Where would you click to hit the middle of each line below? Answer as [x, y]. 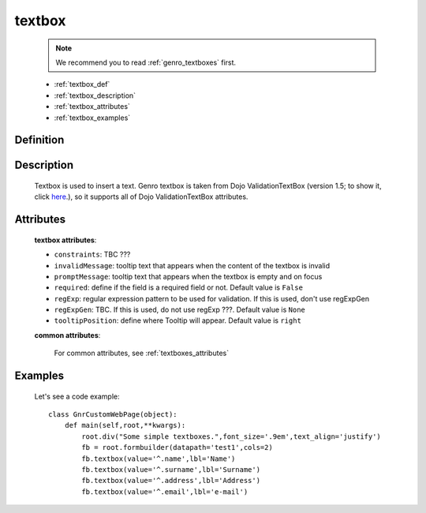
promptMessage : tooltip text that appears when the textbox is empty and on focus [188, 276]
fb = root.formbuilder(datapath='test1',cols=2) [177, 447]
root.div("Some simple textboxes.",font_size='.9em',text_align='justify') [232, 436]
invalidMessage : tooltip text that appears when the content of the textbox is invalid [192, 265]
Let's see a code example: [77, 396]
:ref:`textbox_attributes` [92, 107]
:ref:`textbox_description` [95, 95]
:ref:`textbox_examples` [92, 118]
